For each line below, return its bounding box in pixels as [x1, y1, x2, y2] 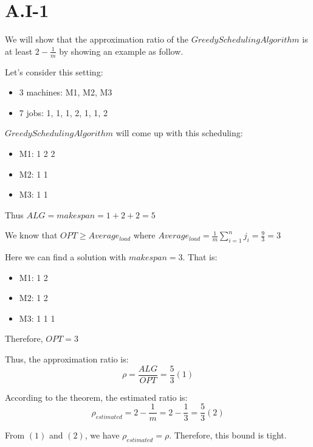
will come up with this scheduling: [115, 126, 243, 139]
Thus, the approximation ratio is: [5, 353, 129, 366]
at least [5, 44, 33, 57]
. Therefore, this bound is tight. [169, 429, 287, 442]
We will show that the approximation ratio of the [5, 33, 188, 46]
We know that [5, 229, 58, 241]
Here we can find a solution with [5, 251, 126, 263]
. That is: [182, 251, 218, 263]
